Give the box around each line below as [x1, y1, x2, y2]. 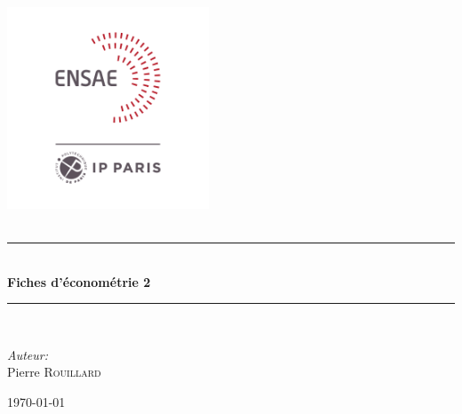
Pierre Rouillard [7, 362, 101, 381]
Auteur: [7, 345, 49, 363]
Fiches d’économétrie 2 [7, 272, 151, 291]
